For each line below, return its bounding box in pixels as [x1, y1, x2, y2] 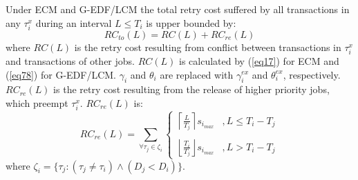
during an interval [35, 15, 112, 30]
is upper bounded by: [146, 15, 236, 30]
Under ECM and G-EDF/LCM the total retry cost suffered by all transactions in [6, 2, 350, 16]
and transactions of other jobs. [6, 53, 135, 68]
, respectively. [283, 67, 341, 81]
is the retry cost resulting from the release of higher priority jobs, [53, 82, 330, 97]
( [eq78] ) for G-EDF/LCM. [6, 67, 117, 81]
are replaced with [160, 67, 234, 81]
